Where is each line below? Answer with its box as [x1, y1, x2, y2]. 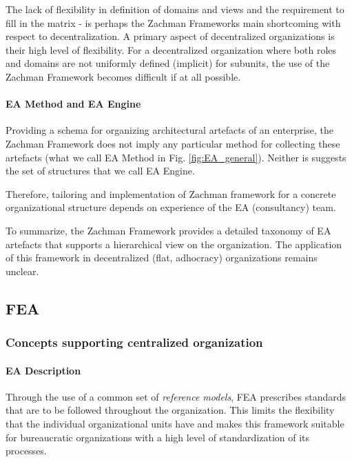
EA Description [6, 363, 81, 377]
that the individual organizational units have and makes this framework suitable [6, 416, 344, 430]
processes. [6, 443, 47, 458]
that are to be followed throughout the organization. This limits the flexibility [6, 403, 335, 417]
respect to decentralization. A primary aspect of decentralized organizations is [6, 29, 335, 43]
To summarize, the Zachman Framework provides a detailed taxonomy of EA [6, 223, 331, 237]
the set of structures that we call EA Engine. [6, 163, 195, 178]
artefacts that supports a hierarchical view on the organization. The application [6, 237, 342, 251]
